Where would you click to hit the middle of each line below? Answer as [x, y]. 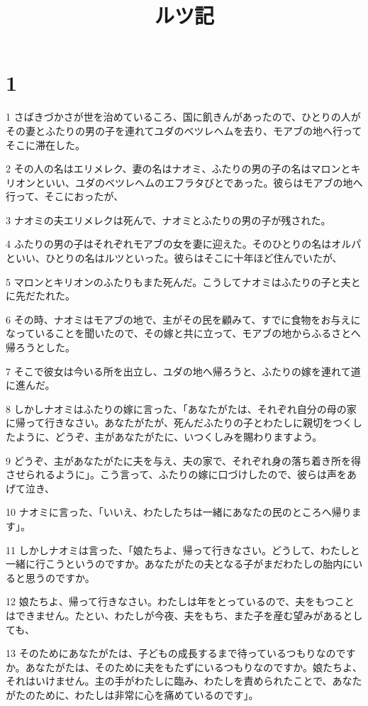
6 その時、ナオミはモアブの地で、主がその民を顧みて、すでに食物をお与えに [183, 319]
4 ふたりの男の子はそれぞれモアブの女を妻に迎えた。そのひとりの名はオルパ [184, 244]
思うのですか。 [60, 577]
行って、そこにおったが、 [65, 196]
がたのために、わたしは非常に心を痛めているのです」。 [132, 694]
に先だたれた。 [40, 296]
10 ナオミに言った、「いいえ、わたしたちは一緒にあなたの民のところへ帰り [179, 512]
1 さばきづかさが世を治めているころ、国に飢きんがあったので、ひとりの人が [183, 117]
